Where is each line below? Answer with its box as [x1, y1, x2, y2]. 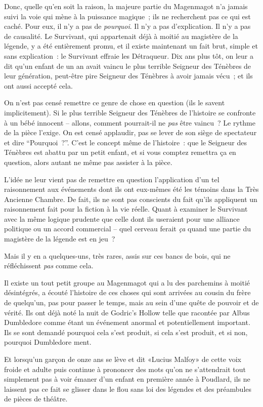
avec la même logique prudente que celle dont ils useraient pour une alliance [4, 213, 240, 224]
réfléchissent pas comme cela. [4, 260, 94, 271]
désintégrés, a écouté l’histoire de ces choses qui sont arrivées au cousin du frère [4, 287, 251, 298]
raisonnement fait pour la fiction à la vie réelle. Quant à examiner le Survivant [4, 203, 248, 214]
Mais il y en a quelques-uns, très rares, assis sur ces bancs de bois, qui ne [4, 250, 231, 261]
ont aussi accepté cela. [4, 80, 73, 91]
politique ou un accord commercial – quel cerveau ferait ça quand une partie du [4, 223, 251, 234]
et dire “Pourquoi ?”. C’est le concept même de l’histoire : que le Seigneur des [4, 137, 247, 147]
